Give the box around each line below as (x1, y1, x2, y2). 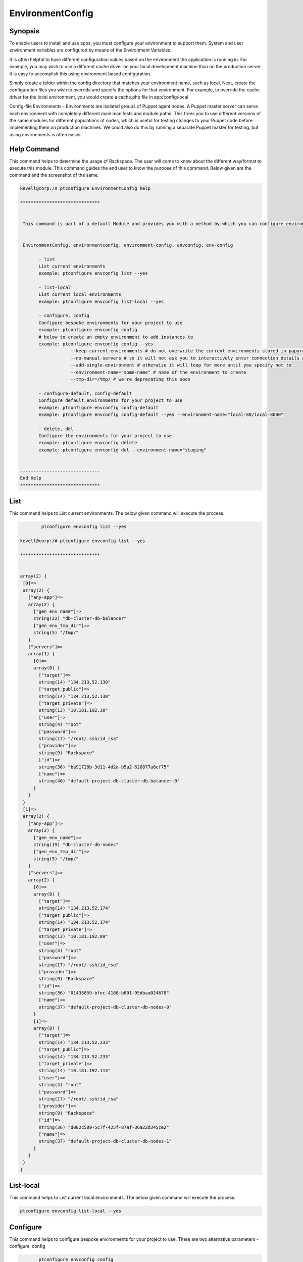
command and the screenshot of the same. (9, 172, 99, 178)
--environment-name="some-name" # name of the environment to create (70, 369, 247, 375)
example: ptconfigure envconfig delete (38, 440, 137, 446)
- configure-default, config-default (38, 390, 132, 396)
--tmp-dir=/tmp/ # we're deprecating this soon (70, 376, 191, 382)
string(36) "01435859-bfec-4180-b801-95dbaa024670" (38, 990, 169, 996)
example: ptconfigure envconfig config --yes (38, 341, 154, 347)
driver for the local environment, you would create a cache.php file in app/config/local (9, 94, 189, 100)
